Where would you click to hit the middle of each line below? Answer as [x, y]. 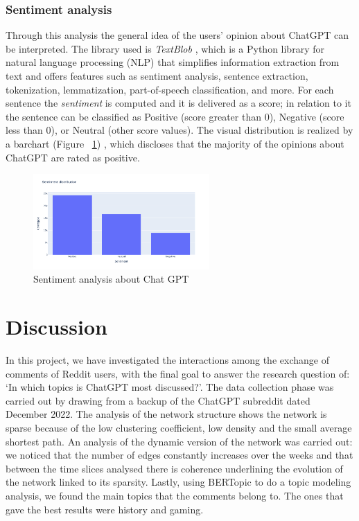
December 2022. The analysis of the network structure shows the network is [166, 414]
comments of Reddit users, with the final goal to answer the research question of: [178, 373]
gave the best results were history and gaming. [105, 509]
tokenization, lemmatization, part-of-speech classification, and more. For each [170, 89]
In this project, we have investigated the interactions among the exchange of [167, 360]
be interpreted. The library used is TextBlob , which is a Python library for [165, 48]
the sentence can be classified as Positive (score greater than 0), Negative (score [175, 116]
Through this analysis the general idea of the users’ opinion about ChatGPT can [177, 35]
